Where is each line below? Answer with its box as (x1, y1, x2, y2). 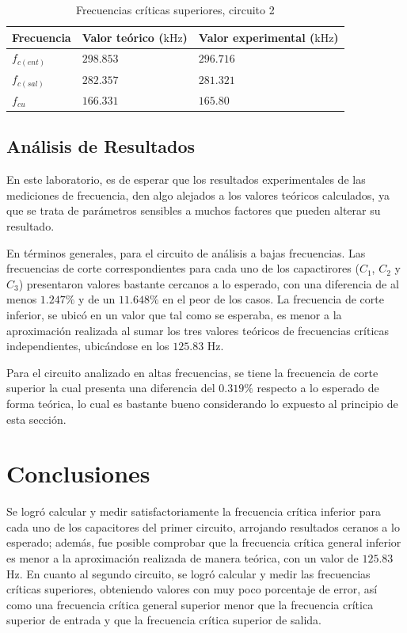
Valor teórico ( (82, 29, 164, 45)
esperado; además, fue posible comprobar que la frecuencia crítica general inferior (6, 534, 401, 551)
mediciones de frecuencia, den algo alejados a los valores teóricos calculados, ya (6, 186, 390, 203)
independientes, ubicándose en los (6, 337, 169, 354)
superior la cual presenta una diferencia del (6, 379, 215, 396)
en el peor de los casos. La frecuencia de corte (162, 291, 384, 307)
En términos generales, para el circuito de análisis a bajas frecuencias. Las (6, 244, 366, 261)
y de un (78, 291, 116, 307)
